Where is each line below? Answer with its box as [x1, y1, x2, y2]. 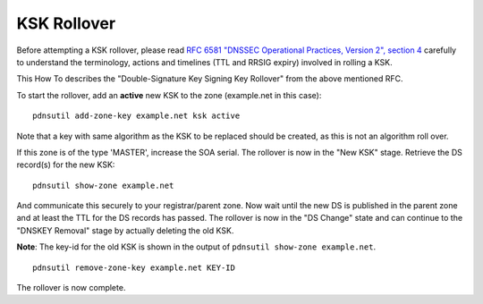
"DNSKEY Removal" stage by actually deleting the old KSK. [16, 224, 234, 236]
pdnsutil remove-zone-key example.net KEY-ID [32, 262, 236, 273]
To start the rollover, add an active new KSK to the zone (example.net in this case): [16, 89, 322, 100]
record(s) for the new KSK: [16, 159, 115, 170]
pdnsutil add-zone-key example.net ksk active [32, 111, 241, 121]
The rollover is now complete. [16, 283, 126, 293]
